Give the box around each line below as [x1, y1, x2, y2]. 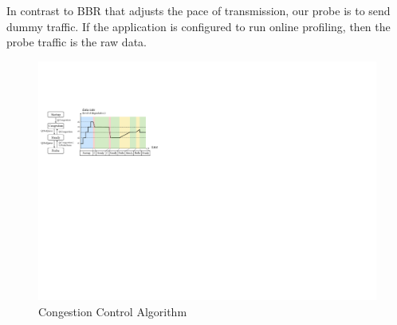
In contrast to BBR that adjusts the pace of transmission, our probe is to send [6, 2, 391, 18]
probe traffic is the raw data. [6, 34, 147, 50]
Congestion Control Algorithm [38, 303, 187, 320]
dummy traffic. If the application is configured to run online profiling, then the [6, 18, 391, 34]
